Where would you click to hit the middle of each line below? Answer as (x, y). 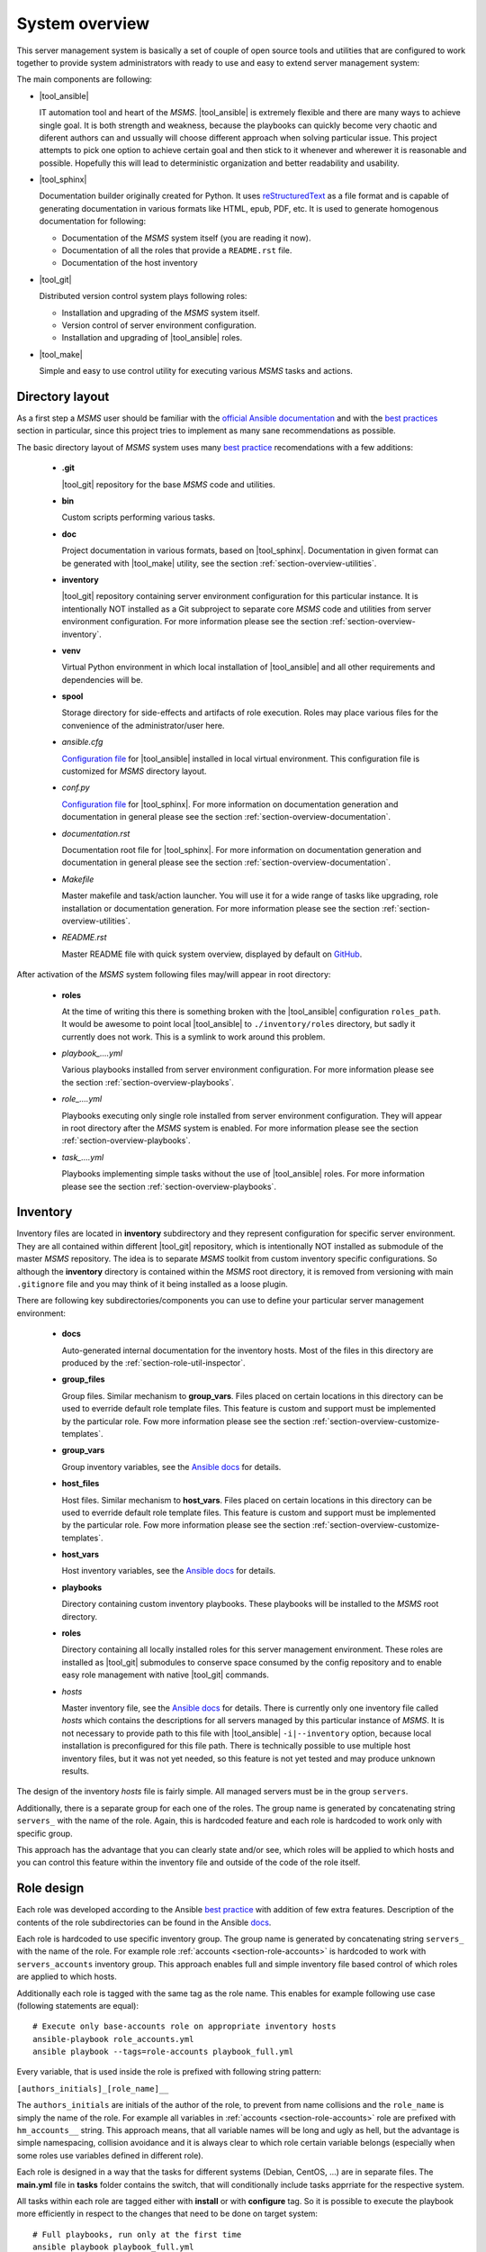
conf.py (76, 787)
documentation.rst (96, 833)
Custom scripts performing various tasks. (139, 517)
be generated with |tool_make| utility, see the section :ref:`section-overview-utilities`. (219, 563)
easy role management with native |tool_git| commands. (166, 1675)
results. (76, 1771)
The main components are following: (85, 79)
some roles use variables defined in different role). (110, 2155)
